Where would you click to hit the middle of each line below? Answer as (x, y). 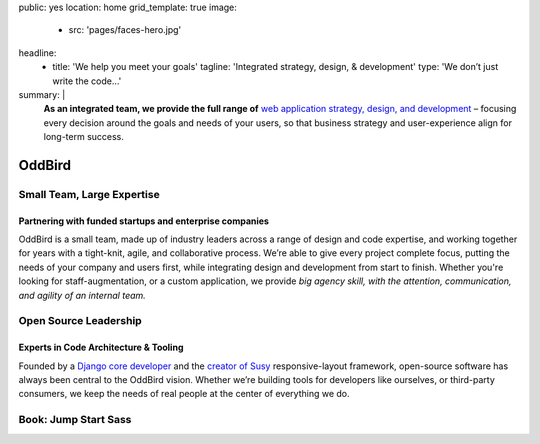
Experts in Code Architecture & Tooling (101, 347)
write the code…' (87, 81)
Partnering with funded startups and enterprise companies (144, 221)
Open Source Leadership (80, 321)
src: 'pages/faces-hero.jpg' (125, 30)
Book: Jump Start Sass (75, 420)
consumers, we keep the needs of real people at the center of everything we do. (184, 394)
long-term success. (84, 137)
